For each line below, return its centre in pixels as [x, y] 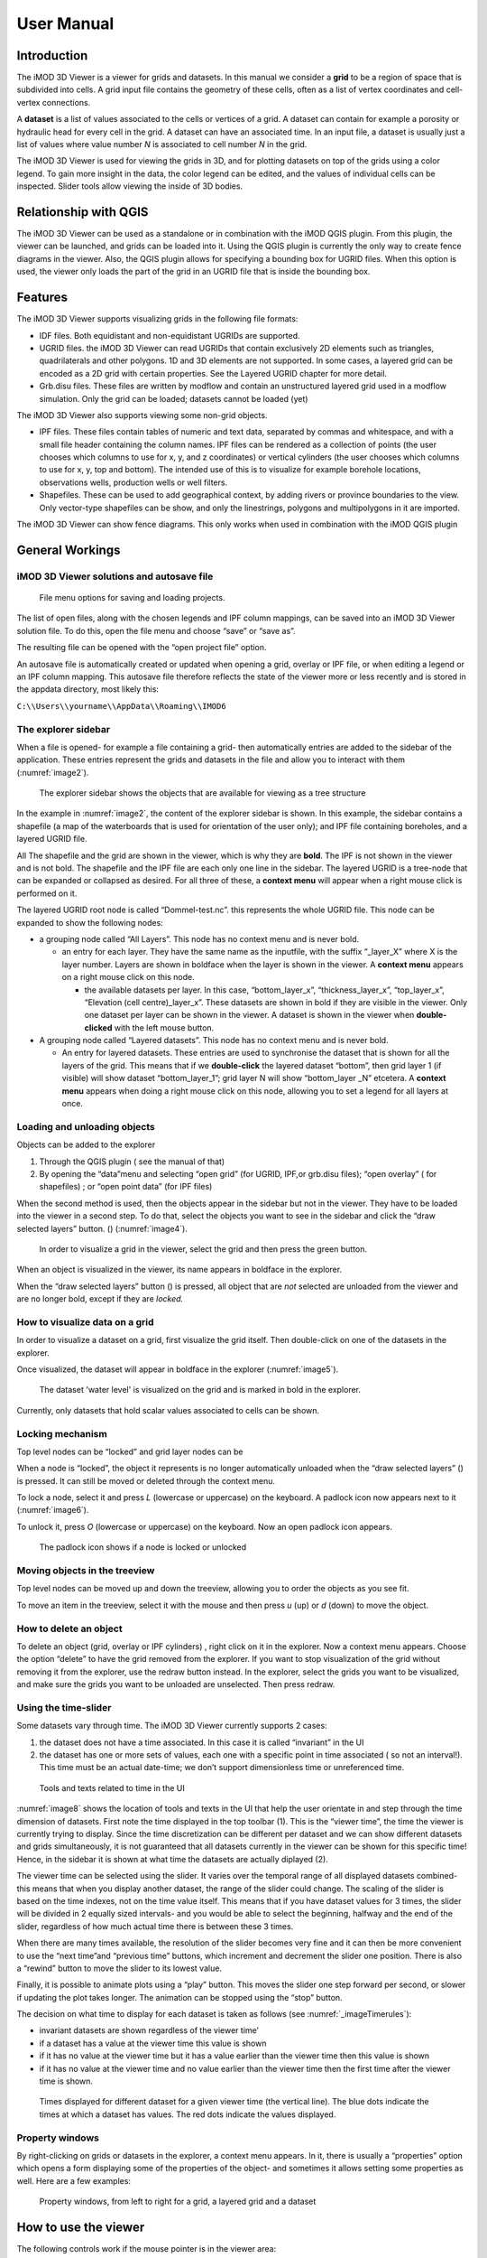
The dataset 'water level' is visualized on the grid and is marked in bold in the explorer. [200, 1390]
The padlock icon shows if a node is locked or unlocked [143, 1547]
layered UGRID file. [52, 839]
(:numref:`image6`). [53, 1510]
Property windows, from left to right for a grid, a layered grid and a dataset [178, 2202]
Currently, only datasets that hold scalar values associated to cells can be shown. [168, 1410]
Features [42, 298]
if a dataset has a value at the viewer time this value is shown [153, 2043]
